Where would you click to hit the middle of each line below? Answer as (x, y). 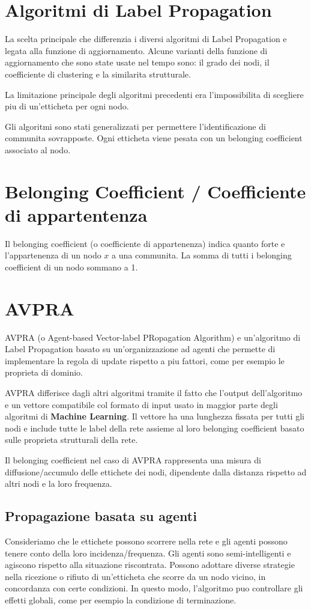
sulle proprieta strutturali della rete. (71, 440)
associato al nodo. (38, 149)
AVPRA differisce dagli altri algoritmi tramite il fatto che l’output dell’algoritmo (154, 393)
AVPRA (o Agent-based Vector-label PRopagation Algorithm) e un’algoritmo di (153, 337)
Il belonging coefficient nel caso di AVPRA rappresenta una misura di (133, 460)
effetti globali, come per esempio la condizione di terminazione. (121, 599)
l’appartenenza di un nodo (53, 255)
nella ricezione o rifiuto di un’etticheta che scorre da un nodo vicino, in (135, 576)
